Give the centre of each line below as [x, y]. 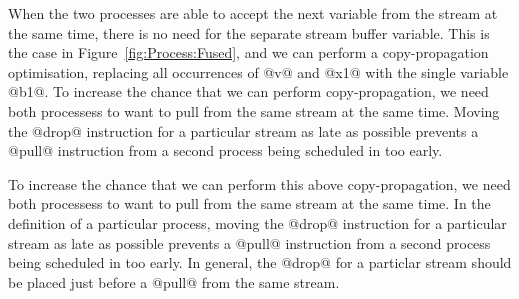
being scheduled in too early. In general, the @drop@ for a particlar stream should [260, 262]
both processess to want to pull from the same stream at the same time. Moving [254, 110]
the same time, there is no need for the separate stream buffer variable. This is [249, 32]
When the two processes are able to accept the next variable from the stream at [253, 13]
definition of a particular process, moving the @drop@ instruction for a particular [257, 222]
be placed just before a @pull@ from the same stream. [174, 281]
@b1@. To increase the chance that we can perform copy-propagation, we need [248, 91]
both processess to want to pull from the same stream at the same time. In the [249, 203]
